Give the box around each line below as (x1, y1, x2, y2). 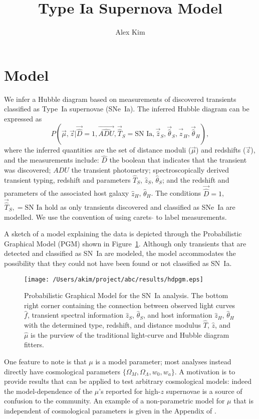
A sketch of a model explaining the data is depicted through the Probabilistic (4, 228, 242, 239)
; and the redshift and (162, 174, 229, 185)
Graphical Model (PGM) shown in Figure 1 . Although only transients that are (4, 238, 246, 248)
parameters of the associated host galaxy (4, 188, 129, 198)
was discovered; (4, 165, 51, 175)
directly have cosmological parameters (4, 366, 121, 376)
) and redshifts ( (196, 145, 246, 155)
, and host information (143, 310, 212, 320)
